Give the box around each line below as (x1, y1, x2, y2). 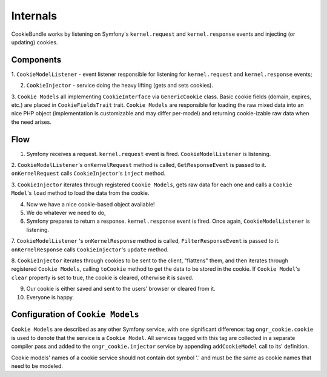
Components (11, 55, 62, 65)
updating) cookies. (11, 38, 58, 46)
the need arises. (11, 118, 51, 126)
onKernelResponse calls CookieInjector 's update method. (11, 246, 169, 253)
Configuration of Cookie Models (11, 310, 139, 320)
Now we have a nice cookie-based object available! (26, 200, 155, 208)
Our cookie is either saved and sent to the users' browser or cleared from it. (26, 285, 216, 293)
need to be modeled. (11, 362, 64, 370)
